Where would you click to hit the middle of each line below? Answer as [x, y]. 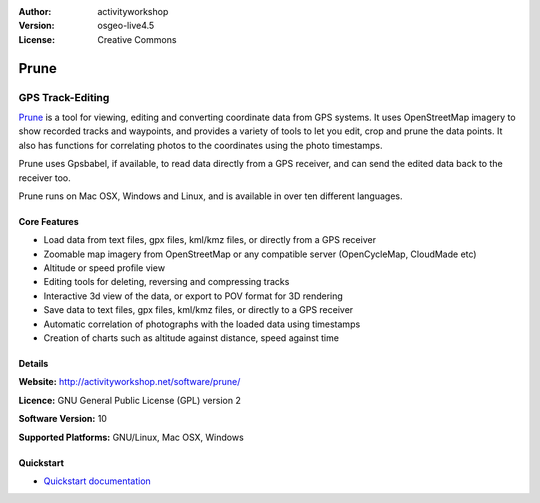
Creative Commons [137, 39]
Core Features [48, 221]
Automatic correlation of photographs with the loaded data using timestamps [202, 324]
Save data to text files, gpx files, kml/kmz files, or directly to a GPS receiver [198, 310]
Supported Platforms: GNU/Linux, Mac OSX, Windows [131, 437]
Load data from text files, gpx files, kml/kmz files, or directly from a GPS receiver [210, 240]
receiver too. [44, 177]
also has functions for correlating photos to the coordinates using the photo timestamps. [200, 145]
